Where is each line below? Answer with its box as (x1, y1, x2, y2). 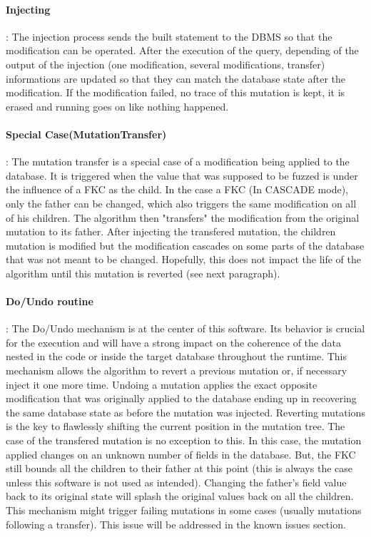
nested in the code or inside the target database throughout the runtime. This (6, 349, 347, 364)
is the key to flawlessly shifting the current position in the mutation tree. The (6, 419, 345, 434)
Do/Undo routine (6, 294, 93, 309)
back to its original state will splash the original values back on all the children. (6, 489, 354, 503)
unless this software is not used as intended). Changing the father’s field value (6, 474, 347, 489)
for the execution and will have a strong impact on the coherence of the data (6, 334, 341, 349)
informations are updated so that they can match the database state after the (6, 71, 346, 86)
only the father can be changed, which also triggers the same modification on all (6, 195, 357, 210)
